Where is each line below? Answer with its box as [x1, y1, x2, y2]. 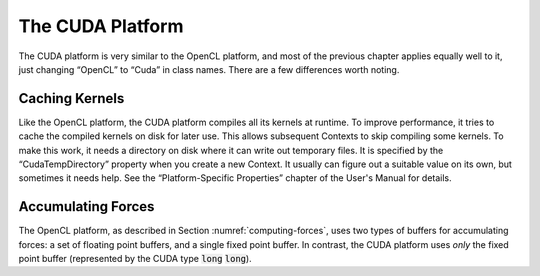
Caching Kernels [18, 90, 125, 107]
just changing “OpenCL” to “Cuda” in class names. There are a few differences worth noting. [18, 63, 400, 75]
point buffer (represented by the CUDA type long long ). [18, 253, 252, 265]
